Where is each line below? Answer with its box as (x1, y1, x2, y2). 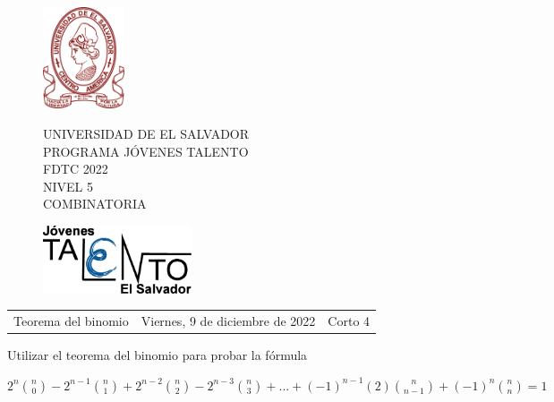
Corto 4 (328, 311, 371, 329)
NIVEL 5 (43, 176, 93, 195)
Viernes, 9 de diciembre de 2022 (141, 311, 316, 329)
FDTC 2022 (43, 159, 108, 178)
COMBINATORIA (43, 194, 147, 213)
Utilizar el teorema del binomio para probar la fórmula (7, 345, 308, 364)
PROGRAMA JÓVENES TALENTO (43, 141, 249, 160)
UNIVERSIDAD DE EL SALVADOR (43, 124, 250, 142)
